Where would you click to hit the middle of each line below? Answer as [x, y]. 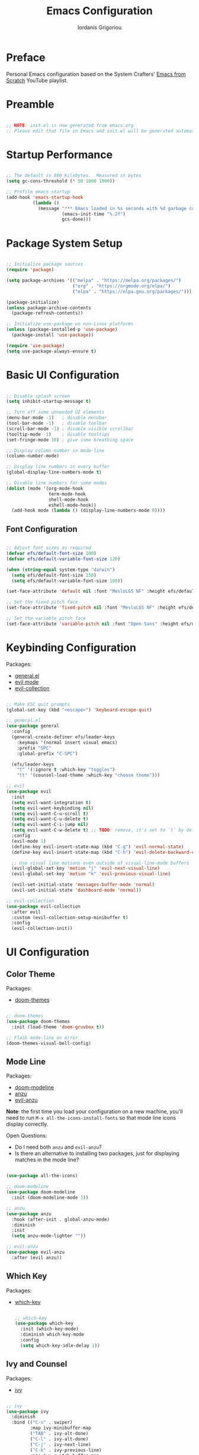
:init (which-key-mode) [49, 1329]
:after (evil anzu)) [37, 1257]
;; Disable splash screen [38, 396]
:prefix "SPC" [34, 748]
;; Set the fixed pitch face [42, 602]
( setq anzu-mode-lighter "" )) [49, 1236]
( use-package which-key [44, 1324]
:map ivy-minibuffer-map [61, 1428]
